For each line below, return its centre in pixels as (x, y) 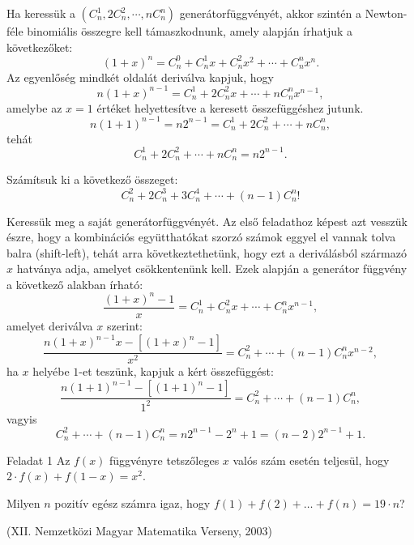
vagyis (22, 418)
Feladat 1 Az (38, 460)
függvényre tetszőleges (164, 460)
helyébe (51, 371)
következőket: (40, 47)
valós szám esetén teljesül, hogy (311, 460)
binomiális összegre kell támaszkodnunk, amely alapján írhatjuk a (190, 31)
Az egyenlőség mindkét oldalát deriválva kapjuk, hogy (140, 77)
